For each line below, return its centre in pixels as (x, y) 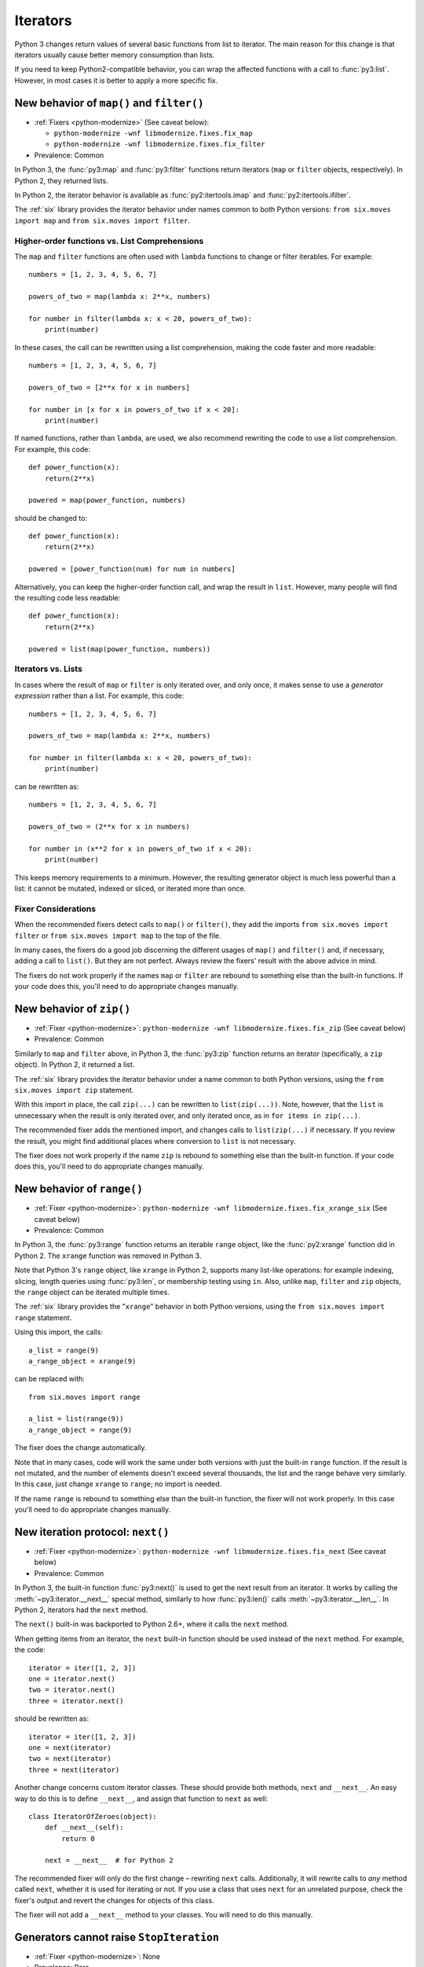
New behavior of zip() (73, 1008)
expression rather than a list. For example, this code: (99, 696)
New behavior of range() (79, 1189)
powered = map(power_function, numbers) (107, 500)
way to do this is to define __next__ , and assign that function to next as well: (141, 1799)
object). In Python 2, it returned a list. (75, 1065)
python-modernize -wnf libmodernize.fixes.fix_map (153, 133)
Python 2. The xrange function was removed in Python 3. (108, 1256)
